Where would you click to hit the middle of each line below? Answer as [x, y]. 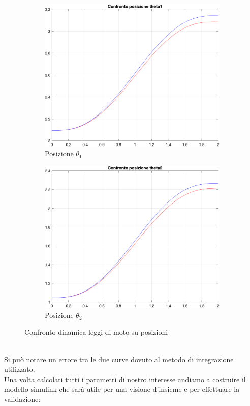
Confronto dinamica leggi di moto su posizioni [96, 332]
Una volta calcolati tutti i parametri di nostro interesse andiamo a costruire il [125, 379]
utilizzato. [20, 369]
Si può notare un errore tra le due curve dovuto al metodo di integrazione [119, 359]
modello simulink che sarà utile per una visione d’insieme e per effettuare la [122, 389]
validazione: [22, 399]
